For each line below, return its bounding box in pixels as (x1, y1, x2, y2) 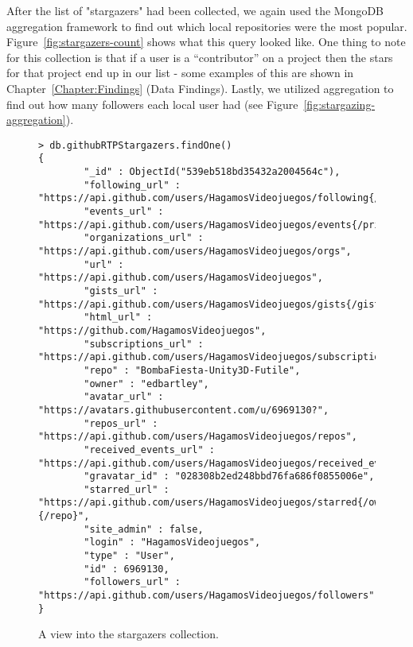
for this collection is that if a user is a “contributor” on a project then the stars (6, 48, 393, 65)
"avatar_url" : (84, 391, 164, 403)
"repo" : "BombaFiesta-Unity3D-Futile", (84, 364, 301, 376)
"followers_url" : (84, 576, 181, 588)
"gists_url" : (84, 285, 158, 296)
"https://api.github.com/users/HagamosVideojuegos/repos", (38, 431, 357, 443)
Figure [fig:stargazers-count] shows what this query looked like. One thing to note (6, 33, 406, 50)
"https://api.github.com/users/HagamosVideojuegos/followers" (38, 590, 375, 602)
